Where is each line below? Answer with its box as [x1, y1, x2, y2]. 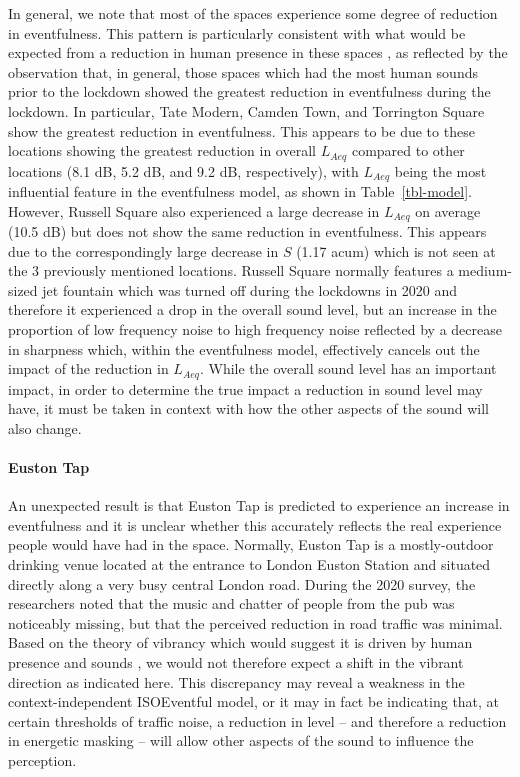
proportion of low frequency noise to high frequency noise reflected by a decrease [8, 319, 502, 340]
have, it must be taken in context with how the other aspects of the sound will [8, 398, 489, 419]
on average [415, 200, 481, 221]
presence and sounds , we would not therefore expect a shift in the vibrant [8, 652, 464, 673]
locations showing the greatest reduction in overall [8, 140, 316, 161]
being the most [394, 160, 487, 181]
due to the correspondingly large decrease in [8, 240, 279, 261]
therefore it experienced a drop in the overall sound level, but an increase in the [8, 299, 497, 320]
